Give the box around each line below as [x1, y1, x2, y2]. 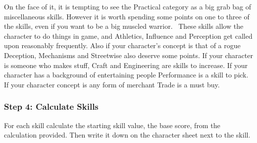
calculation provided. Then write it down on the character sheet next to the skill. [4, 130, 251, 140]
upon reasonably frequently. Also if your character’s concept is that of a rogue [4, 40, 241, 51]
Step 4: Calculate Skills [4, 100, 99, 113]
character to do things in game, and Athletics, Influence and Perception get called [4, 30, 253, 41]
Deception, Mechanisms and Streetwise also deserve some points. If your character [4, 50, 253, 60]
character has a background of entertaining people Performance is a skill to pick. [4, 70, 249, 80]
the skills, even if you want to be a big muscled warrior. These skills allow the [4, 21, 244, 31]
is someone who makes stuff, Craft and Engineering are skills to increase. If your [4, 60, 248, 70]
